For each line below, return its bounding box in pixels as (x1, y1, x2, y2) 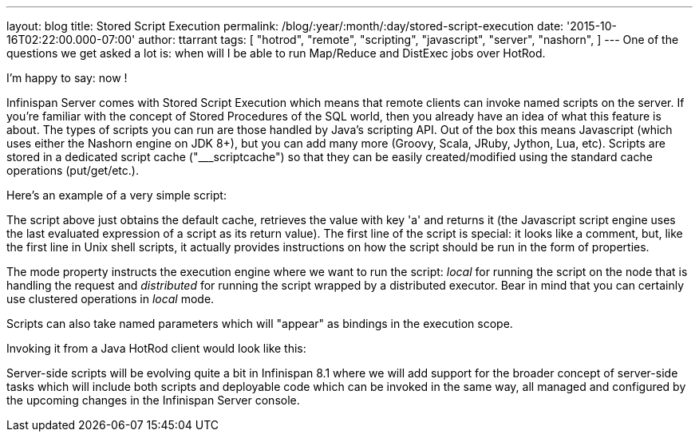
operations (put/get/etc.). (6, 164, 139, 177)
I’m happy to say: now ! (6, 71, 128, 85)
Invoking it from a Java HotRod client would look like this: (6, 341, 306, 355)
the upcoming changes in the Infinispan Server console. (6, 393, 300, 407)
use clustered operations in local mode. (6, 292, 215, 306)
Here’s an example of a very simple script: (6, 188, 227, 202)
